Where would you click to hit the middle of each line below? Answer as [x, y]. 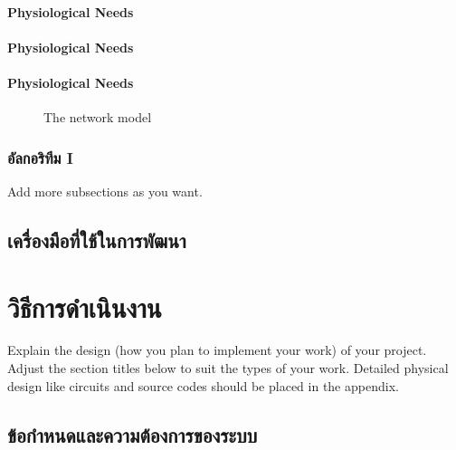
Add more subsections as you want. [105, 191]
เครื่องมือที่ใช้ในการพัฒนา [97, 239]
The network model [98, 117]
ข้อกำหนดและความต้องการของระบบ [133, 434]
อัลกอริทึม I [40, 157]
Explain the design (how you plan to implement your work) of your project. [217, 350]
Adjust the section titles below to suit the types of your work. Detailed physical [228, 368]
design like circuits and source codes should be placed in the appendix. [203, 385]
